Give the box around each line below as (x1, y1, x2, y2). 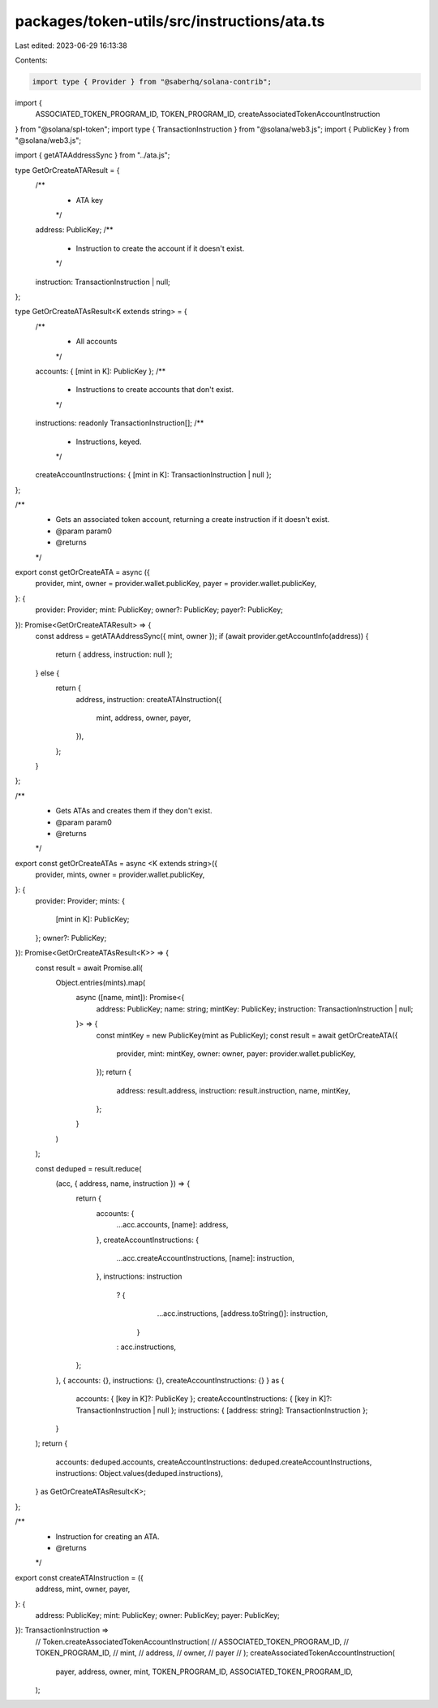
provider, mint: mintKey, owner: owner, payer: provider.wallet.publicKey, (116, 1048, 356, 1059)
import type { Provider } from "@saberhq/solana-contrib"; (32, 77, 272, 86)
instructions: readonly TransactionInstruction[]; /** (35, 418, 204, 428)
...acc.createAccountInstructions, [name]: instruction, (116, 1253, 295, 1262)
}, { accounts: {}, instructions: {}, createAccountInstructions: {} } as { (55, 1375, 285, 1385)
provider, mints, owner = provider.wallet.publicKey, (35, 869, 205, 880)
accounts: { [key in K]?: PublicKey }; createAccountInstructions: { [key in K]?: (75, 1394, 333, 1404)
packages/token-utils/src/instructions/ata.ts (15, 12, 325, 30)
